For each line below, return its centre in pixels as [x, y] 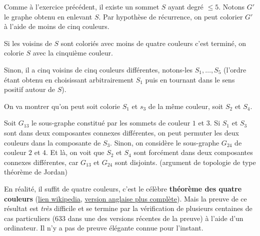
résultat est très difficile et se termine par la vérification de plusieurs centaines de [128, 208]
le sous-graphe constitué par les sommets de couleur [111, 123]
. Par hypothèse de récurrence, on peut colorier [171, 16]
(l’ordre [235, 69]
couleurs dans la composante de [52, 142]
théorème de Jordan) [36, 172]
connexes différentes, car [41, 162]
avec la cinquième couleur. [73, 53]
